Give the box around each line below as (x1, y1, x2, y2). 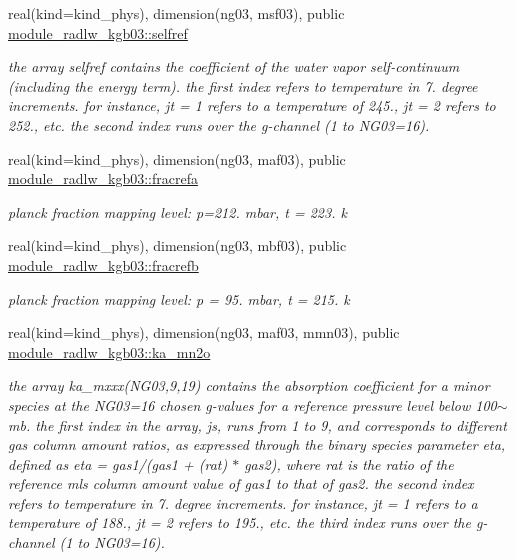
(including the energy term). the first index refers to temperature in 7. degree (8, 75, 478, 96)
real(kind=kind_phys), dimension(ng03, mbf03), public (8, 235, 347, 256)
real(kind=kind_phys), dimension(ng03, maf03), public (8, 148, 346, 169)
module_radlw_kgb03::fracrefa (8, 168, 198, 189)
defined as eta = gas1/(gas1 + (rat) (8, 453, 228, 474)
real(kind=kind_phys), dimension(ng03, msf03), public (8, 3, 345, 23)
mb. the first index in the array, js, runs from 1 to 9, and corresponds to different (8, 414, 507, 435)
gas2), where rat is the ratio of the (244, 453, 454, 474)
